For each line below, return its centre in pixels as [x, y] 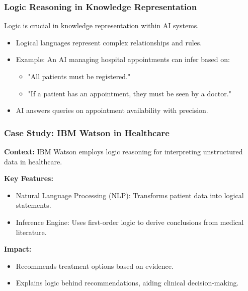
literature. [31, 232]
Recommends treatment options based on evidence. [95, 266]
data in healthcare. [33, 161]
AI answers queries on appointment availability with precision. [112, 110]
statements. [33, 205]
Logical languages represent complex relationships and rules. [109, 42]
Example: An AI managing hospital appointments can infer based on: [123, 59]
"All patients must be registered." [79, 76]
